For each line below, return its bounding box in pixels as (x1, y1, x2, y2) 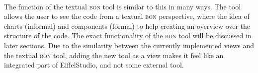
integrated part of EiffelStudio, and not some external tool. (4, 60, 184, 70)
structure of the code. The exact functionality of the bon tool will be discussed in (4, 30, 252, 41)
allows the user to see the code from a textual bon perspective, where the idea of (4, 11, 250, 21)
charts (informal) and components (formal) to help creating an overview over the (4, 20, 251, 31)
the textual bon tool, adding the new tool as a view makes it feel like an (4, 50, 224, 60)
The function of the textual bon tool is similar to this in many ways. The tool (4, 1, 241, 11)
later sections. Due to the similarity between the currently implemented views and (4, 40, 255, 50)
